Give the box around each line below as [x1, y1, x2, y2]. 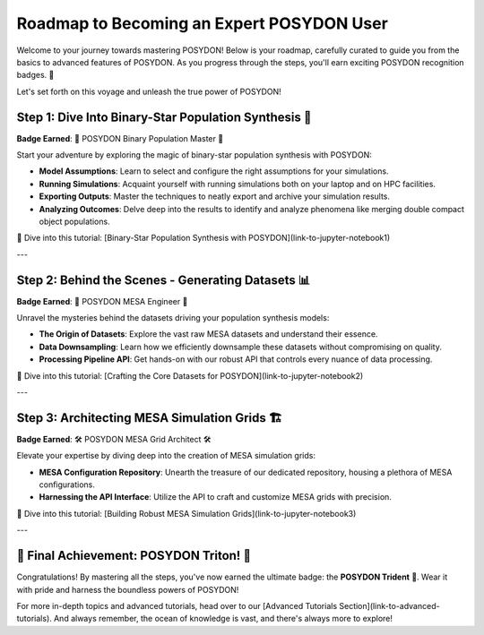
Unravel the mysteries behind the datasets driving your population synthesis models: [16, 313, 330, 323]
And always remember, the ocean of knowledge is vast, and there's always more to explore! [54, 614, 393, 624]
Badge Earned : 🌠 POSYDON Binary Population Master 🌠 [16, 133, 224, 143]
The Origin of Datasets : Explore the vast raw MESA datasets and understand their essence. [39, 329, 378, 339]
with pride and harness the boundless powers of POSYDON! [16, 584, 239, 595]
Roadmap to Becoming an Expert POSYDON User [16, 13, 389, 33]
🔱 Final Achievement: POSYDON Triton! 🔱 [16, 548, 251, 563]
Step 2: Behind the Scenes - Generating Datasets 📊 [16, 272, 311, 287]
